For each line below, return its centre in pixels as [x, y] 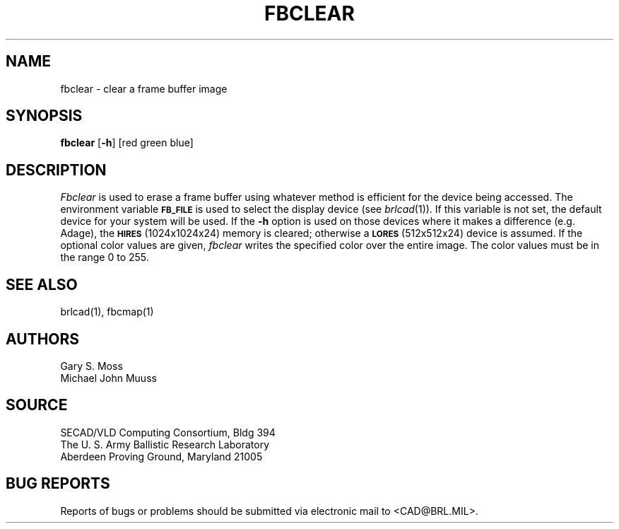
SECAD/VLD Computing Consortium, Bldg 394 [168, 432]
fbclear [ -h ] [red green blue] [127, 143]
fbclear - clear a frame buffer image [144, 88]
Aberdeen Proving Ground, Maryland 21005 [161, 456]
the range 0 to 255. [105, 257]
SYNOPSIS [44, 116]
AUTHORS [43, 339]
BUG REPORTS [58, 484]
